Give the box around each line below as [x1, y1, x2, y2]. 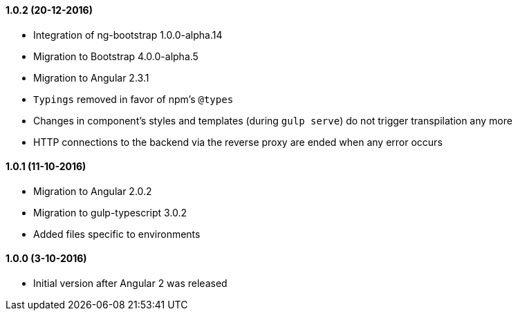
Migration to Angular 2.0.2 [33, 185, 152, 197]
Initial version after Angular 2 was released [33, 277, 228, 290]
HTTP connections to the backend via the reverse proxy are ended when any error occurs [33, 136, 443, 148]
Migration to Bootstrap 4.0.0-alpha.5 [33, 50, 198, 62]
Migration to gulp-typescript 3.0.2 [33, 206, 187, 219]
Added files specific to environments [33, 227, 201, 240]
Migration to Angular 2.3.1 [33, 71, 149, 84]
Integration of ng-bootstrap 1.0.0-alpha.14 [33, 28, 223, 41]
